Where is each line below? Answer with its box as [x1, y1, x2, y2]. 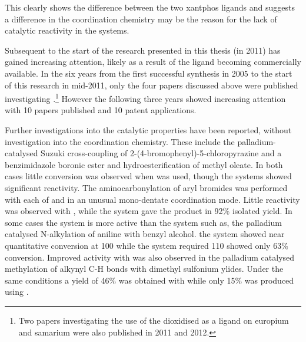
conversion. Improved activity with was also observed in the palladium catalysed [5, 251, 295, 263]
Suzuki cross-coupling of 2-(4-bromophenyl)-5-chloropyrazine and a [41, 147, 282, 159]
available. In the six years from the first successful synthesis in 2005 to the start [5, 67, 292, 79]
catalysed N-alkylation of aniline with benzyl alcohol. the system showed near [5, 228, 285, 240]
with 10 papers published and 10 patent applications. [5, 104, 197, 116]
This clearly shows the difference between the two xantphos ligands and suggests [5, 1, 295, 13]
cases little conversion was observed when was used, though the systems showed [5, 170, 292, 182]
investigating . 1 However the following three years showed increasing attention [5, 91, 286, 104]
